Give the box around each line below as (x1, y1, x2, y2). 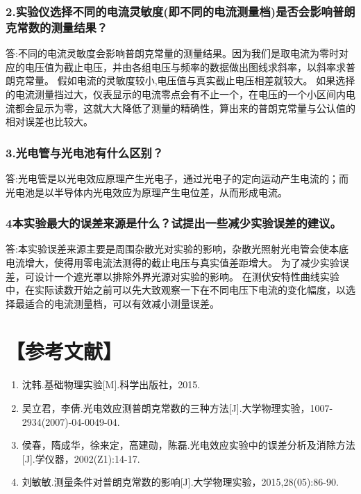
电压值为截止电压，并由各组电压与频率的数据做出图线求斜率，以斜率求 (24, 59, 346, 74)
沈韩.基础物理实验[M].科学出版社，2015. (22, 377, 201, 392)
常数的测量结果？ (17, 18, 108, 35)
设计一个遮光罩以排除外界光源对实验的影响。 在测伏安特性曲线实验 (34, 269, 339, 283)
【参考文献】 (6, 337, 123, 365)
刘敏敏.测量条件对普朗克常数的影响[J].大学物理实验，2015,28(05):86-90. (22, 475, 339, 489)
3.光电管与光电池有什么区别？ (6, 143, 164, 161)
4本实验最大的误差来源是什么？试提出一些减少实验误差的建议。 (6, 214, 342, 232)
